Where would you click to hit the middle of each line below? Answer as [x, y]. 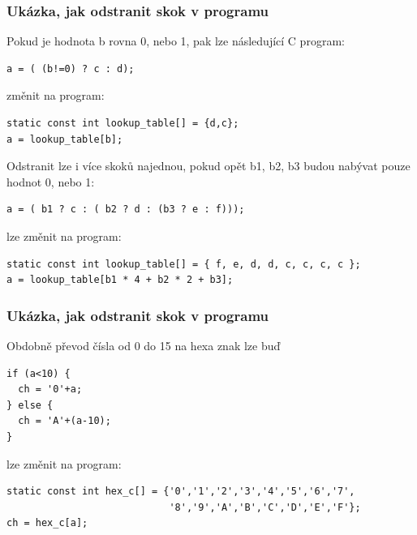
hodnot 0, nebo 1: [51, 181]
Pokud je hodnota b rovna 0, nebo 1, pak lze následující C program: [176, 41]
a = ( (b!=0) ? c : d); [71, 68]
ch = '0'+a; [50, 389]
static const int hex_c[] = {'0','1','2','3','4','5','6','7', [181, 492]
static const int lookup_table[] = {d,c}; [123, 123]
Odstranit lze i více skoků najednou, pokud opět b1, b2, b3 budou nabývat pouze [208, 166]
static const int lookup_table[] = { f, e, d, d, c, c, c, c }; [184, 264]
